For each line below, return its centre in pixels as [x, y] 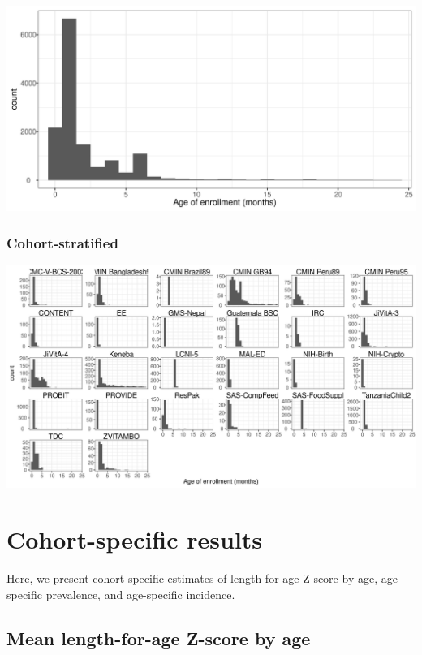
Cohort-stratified [62, 242]
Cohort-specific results [135, 539]
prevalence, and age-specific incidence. [140, 594]
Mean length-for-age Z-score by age [159, 638]
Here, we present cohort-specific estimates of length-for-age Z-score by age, [192, 578]
